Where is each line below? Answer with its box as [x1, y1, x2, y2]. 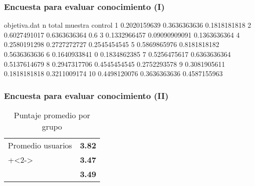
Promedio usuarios [8, 139, 72, 151]
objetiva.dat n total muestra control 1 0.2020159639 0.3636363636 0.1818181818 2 [4, 20, 252, 30]
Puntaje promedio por [13, 109, 91, 121]
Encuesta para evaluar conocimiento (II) [4, 89, 169, 101]
